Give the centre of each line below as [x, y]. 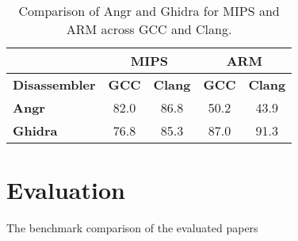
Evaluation [66, 190]
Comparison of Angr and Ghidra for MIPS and [149, 11]
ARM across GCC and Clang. [149, 29]
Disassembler [54, 84]
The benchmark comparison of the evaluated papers [132, 228]
